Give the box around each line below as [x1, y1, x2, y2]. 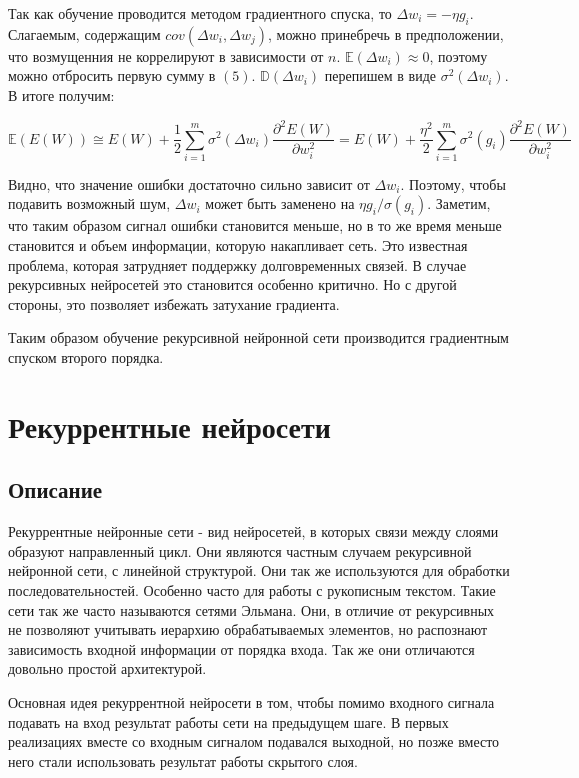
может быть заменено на [205, 193, 355, 214]
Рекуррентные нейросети [8, 405, 331, 446]
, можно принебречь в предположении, [267, 23, 504, 44]
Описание [8, 474, 103, 505]
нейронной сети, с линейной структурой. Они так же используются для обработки [8, 560, 510, 581]
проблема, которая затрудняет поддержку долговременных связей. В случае [8, 254, 467, 275]
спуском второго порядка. [8, 347, 164, 368]
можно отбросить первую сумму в [8, 65, 216, 86]
